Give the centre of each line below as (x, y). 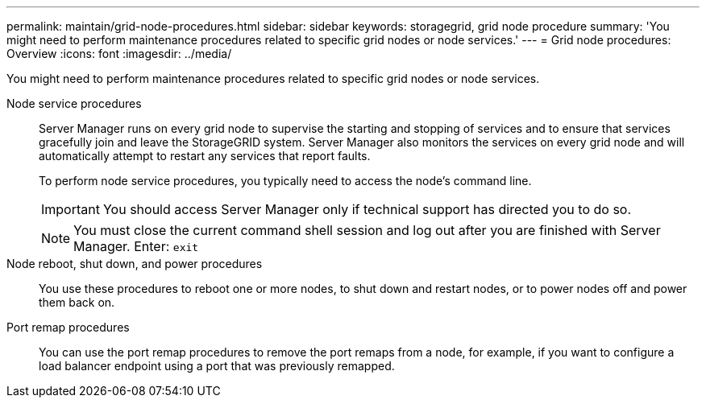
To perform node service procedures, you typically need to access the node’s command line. (285, 181)
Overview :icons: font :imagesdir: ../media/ (119, 54)
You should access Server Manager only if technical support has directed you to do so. (367, 209)
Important (71, 209)
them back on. (77, 302)
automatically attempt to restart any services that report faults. (205, 156)
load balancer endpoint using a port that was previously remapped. (217, 366)
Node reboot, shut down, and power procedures (135, 264)
